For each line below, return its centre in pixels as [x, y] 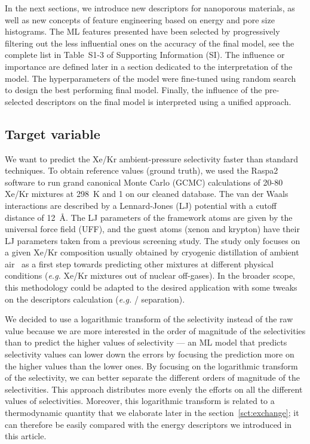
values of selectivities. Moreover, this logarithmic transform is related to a [140, 401]
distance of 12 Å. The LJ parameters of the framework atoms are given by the [149, 217]
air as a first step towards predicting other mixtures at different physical [139, 263]
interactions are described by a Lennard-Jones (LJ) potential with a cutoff [141, 205]
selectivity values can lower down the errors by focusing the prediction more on [150, 354]
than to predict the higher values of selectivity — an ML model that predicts [146, 342]
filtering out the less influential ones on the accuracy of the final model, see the [150, 43]
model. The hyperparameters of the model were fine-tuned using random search [151, 78]
